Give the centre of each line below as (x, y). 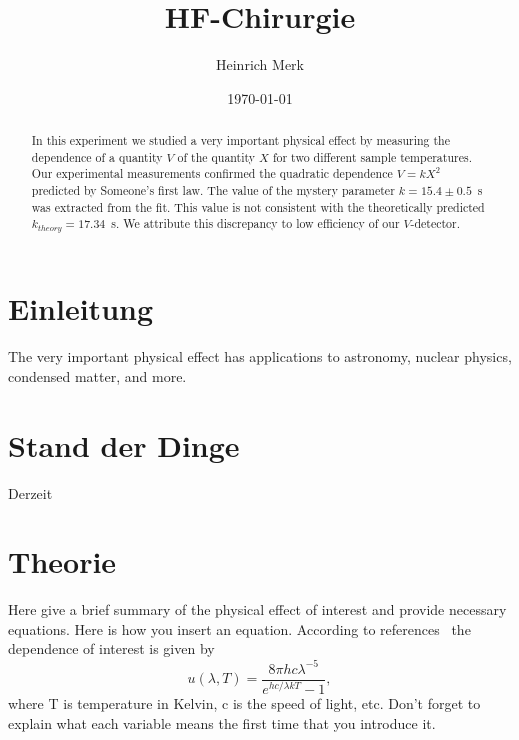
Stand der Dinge (124, 444)
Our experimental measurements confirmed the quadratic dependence (212, 173)
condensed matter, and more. (97, 375)
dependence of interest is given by (111, 648)
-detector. (435, 223)
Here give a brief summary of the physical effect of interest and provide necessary (257, 609)
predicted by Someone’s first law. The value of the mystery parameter (213, 190)
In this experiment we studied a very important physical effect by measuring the (240, 140)
